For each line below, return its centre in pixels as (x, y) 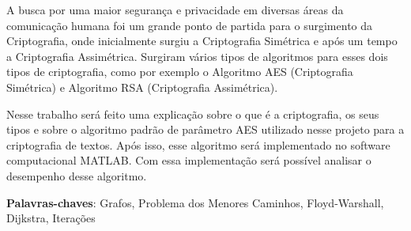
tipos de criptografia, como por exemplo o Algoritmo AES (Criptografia (180, 72)
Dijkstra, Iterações (51, 218)
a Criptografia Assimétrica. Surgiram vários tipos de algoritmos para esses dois (197, 56)
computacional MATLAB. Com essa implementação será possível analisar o (189, 160)
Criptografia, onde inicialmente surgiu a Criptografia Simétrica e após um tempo (202, 41)
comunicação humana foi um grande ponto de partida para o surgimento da (190, 25)
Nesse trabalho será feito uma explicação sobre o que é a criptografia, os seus (193, 114)
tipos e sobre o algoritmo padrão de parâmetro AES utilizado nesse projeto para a (205, 129)
